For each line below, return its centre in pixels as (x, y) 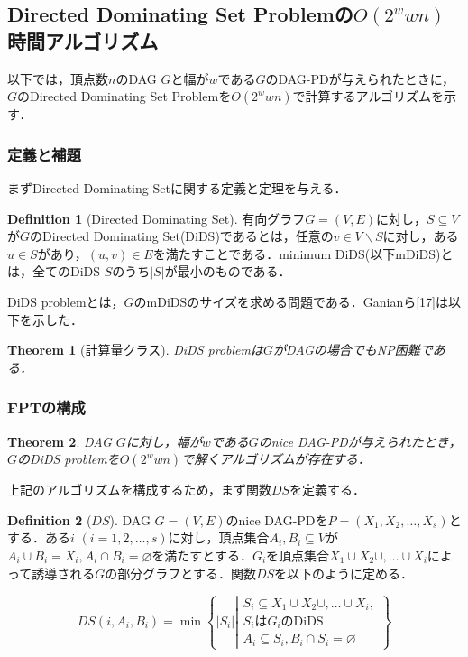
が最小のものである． (228, 271)
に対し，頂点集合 (219, 537)
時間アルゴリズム (83, 40)
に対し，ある (421, 236)
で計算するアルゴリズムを (368, 96)
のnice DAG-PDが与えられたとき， (360, 441)
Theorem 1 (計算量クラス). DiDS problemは (135, 350)
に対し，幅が (164, 441)
